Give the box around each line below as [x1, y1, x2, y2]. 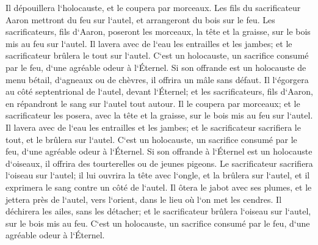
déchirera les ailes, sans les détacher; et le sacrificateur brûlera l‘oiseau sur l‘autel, [5, 205, 311, 218]
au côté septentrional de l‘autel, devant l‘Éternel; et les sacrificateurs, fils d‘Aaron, [5, 85, 313, 98]
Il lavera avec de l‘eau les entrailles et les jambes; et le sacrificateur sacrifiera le [5, 120, 301, 133]
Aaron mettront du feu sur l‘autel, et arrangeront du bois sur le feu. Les [5, 13, 275, 26]
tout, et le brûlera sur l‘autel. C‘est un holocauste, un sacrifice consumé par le [5, 133, 297, 145]
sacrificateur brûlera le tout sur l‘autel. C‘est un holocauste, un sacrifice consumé [5, 49, 309, 62]
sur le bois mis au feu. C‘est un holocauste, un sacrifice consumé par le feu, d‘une [5, 216, 310, 229]
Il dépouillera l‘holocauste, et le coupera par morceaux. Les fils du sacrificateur [5, 1, 301, 13]
